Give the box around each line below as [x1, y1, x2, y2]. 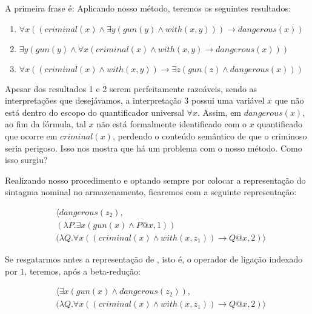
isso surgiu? [5, 153, 48, 166]
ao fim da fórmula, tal [5, 118, 86, 130]
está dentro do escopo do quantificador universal [5, 105, 184, 118]
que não [274, 94, 304, 107]
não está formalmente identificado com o [96, 118, 247, 130]
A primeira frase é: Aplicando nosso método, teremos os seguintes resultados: [5, 2, 291, 14]
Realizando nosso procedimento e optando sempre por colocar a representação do [5, 173, 306, 186]
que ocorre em [5, 129, 58, 142]
